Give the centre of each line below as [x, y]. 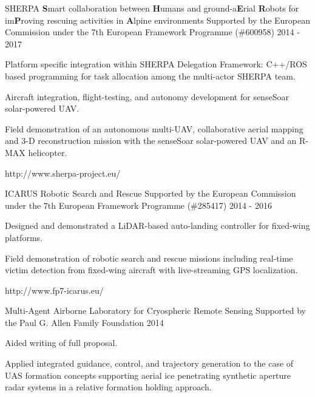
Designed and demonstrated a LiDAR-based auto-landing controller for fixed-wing [157, 226]
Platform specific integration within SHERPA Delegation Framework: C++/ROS [156, 64]
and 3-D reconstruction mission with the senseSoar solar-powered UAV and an [151, 141]
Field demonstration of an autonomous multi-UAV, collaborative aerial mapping [154, 128]
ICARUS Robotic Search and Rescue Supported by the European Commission [151, 193]
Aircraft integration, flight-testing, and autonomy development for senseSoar [147, 96]
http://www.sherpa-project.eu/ [63, 173]
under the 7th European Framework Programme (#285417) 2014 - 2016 [138, 205]
